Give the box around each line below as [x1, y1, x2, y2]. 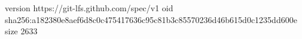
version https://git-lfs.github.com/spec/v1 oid [5, 2, 173, 14]
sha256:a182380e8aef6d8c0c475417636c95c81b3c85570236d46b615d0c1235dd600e [5, 13, 297, 25]
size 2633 [5, 25, 38, 37]
